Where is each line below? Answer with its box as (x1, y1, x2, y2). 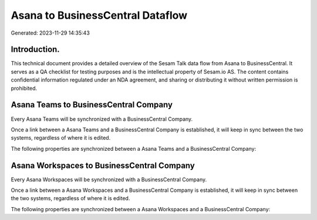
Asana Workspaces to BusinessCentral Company (11, 160, 195, 170)
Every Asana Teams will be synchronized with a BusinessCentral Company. (11, 115, 193, 123)
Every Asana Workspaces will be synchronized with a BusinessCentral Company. (11, 176, 207, 183)
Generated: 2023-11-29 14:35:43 (11, 29, 90, 36)
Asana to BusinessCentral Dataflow (11, 9, 188, 22)
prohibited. (11, 84, 38, 92)
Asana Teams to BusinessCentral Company (11, 100, 173, 110)
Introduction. (11, 45, 60, 55)
